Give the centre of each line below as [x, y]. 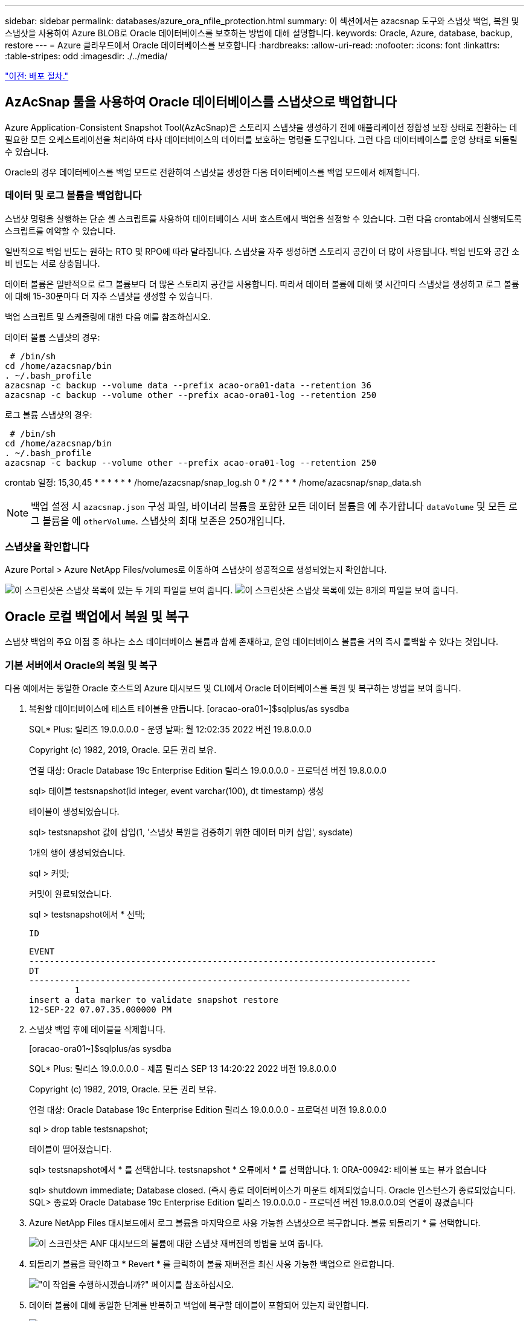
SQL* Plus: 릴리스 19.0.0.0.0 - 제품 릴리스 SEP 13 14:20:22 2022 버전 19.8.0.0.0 [183, 1068]
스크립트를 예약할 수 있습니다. [60, 230]
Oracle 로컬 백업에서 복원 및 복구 [97, 616]
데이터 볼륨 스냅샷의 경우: [53, 337]
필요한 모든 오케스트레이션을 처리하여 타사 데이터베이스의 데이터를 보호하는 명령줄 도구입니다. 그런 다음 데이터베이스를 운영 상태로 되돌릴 [261, 139]
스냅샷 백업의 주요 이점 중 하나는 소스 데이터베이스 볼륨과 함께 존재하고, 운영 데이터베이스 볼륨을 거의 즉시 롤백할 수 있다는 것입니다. [252, 642]
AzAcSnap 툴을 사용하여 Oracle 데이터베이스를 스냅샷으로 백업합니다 [201, 102]
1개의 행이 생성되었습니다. [77, 852]
